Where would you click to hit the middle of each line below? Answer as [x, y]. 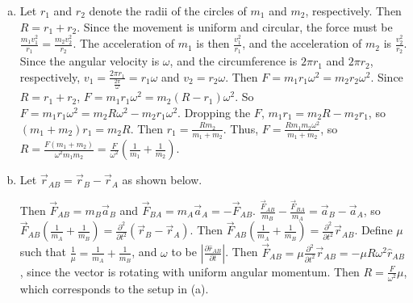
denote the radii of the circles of [168, 11]
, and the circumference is [234, 61]
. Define [373, 230]
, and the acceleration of [302, 43]
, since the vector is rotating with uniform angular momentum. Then [190, 271]
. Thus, [241, 128]
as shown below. [162, 180]
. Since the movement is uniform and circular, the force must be [235, 26]
